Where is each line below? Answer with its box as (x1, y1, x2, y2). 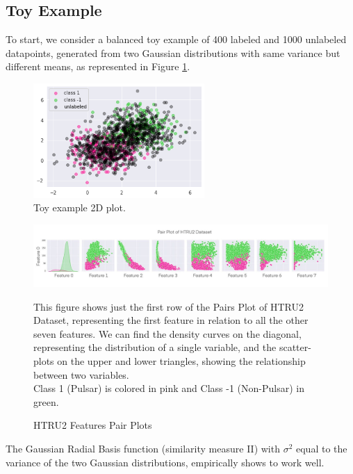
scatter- (279, 340, 311, 354)
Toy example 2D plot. (33, 200, 126, 215)
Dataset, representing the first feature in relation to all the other (33, 313, 309, 327)
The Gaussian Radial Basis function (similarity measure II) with (6, 441, 280, 456)
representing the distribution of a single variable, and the (33, 340, 277, 354)
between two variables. (33, 367, 129, 382)
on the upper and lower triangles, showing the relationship (57, 354, 306, 368)
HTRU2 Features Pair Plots (33, 418, 152, 432)
